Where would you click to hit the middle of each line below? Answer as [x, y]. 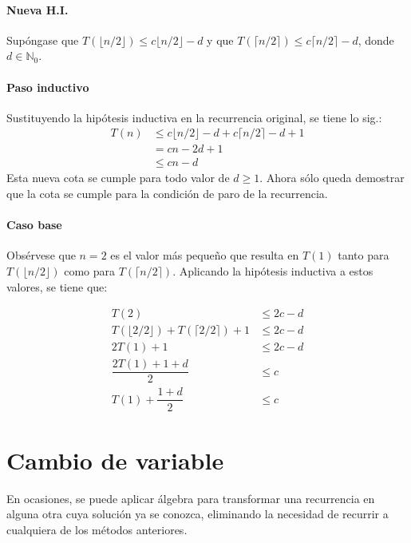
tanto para [364, 255]
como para [89, 271]
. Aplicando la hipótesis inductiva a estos [273, 271]
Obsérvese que [41, 255]
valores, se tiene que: [57, 286]
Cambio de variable [115, 460]
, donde [376, 40]
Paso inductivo [48, 87]
